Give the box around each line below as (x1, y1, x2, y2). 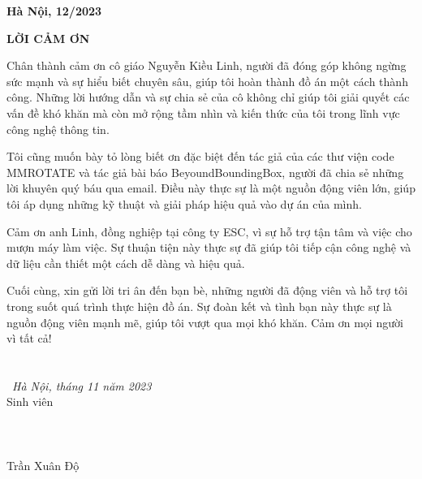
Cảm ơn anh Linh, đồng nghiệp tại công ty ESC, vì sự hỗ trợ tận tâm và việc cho (6, 222, 412, 239)
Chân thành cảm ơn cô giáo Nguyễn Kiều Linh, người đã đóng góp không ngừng (6, 57, 407, 74)
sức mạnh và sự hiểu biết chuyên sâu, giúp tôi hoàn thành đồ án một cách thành (6, 72, 408, 89)
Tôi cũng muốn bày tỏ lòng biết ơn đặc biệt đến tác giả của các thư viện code (6, 148, 394, 165)
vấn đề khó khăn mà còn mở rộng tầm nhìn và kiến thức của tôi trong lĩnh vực (6, 104, 400, 121)
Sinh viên (6, 393, 54, 410)
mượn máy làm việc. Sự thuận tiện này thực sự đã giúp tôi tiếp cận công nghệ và (6, 239, 411, 256)
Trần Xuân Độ (6, 456, 80, 473)
